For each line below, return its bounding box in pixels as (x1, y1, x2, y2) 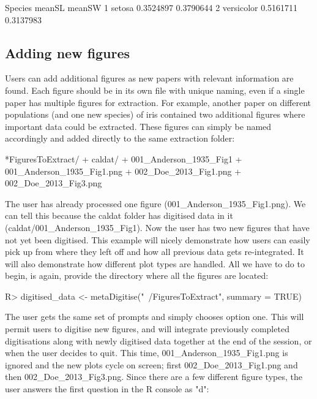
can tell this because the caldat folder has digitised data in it (5, 209, 233, 222)
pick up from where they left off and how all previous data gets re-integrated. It (5, 245, 304, 258)
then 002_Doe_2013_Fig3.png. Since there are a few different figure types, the (5, 370, 302, 383)
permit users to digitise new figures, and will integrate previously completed (5, 322, 289, 335)
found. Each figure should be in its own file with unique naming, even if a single (5, 83, 305, 96)
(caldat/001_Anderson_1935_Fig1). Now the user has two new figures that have (5, 221, 310, 234)
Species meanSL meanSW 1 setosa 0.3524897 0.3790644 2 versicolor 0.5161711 (5, 1, 298, 13)
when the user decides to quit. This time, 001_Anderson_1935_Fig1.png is (5, 346, 288, 359)
